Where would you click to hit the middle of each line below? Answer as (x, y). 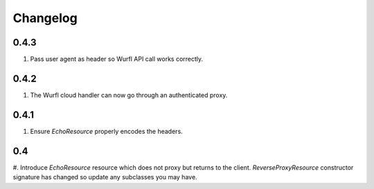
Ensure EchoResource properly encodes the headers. (106, 131)
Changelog (45, 18)
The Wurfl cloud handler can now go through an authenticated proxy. (129, 95)
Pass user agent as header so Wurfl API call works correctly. (117, 59)
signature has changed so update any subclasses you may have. (105, 177)
